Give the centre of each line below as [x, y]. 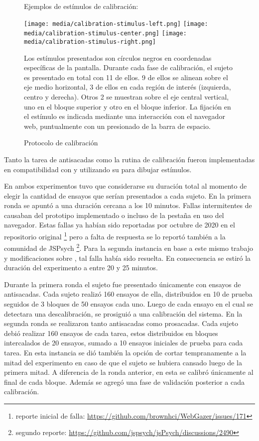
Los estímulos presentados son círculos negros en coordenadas [118, 57]
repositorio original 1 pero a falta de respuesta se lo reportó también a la [115, 236]
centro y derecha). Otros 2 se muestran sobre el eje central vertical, [127, 96]
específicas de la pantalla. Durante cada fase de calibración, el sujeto [129, 67]
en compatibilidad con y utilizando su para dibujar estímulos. [98, 169]
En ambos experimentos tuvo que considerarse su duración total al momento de [126, 186]
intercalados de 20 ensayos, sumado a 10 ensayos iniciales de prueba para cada [124, 343]
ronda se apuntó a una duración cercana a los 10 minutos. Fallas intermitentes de [128, 205]
